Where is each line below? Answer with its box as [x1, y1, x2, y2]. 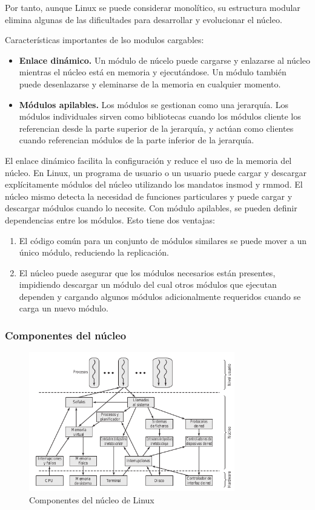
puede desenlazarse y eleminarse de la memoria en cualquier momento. [19, 77, 281, 90]
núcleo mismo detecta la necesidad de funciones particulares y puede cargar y [5, 189, 293, 202]
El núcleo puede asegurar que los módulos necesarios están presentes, [19, 266, 276, 279]
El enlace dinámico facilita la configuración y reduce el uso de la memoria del [5, 154, 292, 166]
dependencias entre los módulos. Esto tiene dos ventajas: [5, 213, 215, 226]
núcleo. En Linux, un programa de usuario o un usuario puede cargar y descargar [5, 166, 307, 178]
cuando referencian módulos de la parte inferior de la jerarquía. [19, 134, 254, 146]
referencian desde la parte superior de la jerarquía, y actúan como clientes [19, 121, 294, 134]
